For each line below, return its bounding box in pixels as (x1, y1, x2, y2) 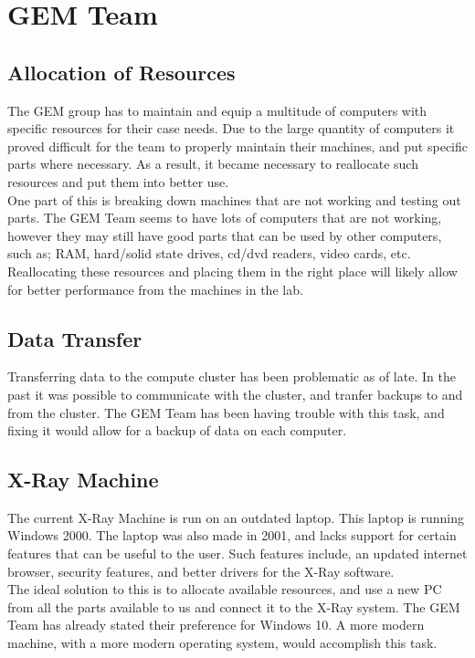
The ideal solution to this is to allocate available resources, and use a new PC (7, 580, 442, 599)
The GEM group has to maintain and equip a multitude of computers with (7, 100, 427, 120)
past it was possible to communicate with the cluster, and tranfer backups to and (7, 384, 463, 403)
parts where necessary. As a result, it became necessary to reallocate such (7, 154, 418, 173)
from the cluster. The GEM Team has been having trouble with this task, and (7, 402, 445, 422)
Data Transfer (7, 324, 142, 352)
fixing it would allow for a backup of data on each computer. (7, 421, 347, 440)
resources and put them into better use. (7, 172, 229, 191)
